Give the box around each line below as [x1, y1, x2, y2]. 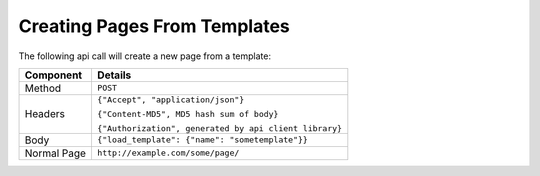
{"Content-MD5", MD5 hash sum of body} [96, 108, 279, 119]
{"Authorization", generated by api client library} [96, 123, 343, 134]
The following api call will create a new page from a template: [18, 50, 272, 62]
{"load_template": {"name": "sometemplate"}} [96, 135, 309, 145]
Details [96, 68, 132, 82]
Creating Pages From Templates [18, 15, 290, 37]
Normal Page [24, 146, 87, 160]
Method [24, 81, 62, 95]
